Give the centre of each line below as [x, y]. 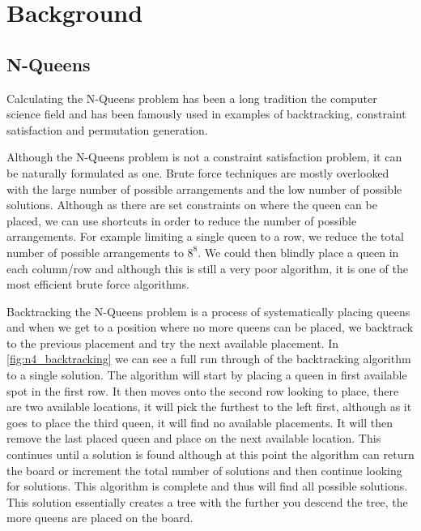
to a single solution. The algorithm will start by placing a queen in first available [207, 375]
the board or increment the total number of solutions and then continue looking [204, 470]
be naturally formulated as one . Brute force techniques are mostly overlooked [198, 172]
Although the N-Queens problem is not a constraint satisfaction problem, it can [204, 157]
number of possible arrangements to [95, 252]
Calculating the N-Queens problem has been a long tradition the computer [192, 98]
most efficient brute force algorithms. [98, 284]
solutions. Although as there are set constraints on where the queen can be [192, 205]
